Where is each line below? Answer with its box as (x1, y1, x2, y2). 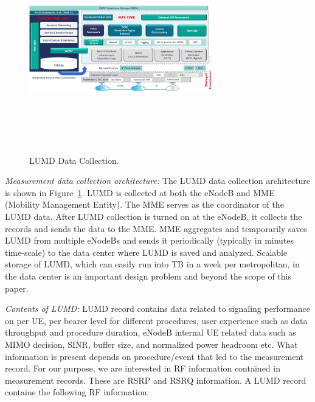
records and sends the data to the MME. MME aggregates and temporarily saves (5, 222, 307, 234)
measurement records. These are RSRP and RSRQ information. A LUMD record (5, 373, 306, 386)
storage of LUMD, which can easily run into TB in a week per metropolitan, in (5, 258, 300, 270)
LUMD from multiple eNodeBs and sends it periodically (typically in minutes (5, 234, 294, 247)
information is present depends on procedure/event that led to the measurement (5, 350, 304, 362)
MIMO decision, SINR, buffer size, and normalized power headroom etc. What (5, 337, 298, 350)
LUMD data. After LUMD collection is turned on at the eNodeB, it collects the (5, 210, 302, 222)
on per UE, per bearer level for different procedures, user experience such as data (5, 314, 308, 326)
